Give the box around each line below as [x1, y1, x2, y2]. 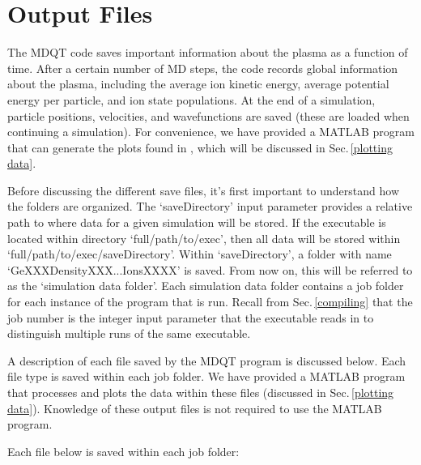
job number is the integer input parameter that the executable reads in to [7, 309, 374, 326]
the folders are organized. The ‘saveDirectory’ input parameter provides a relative [7, 198, 413, 215]
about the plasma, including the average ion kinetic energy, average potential [7, 75, 389, 92]
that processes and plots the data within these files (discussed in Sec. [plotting [7, 384, 394, 400]
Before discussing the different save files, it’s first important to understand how [7, 181, 399, 198]
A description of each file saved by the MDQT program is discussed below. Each [7, 352, 406, 369]
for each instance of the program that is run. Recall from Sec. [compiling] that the [7, 293, 413, 310]
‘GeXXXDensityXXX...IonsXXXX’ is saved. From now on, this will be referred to [7, 261, 413, 278]
